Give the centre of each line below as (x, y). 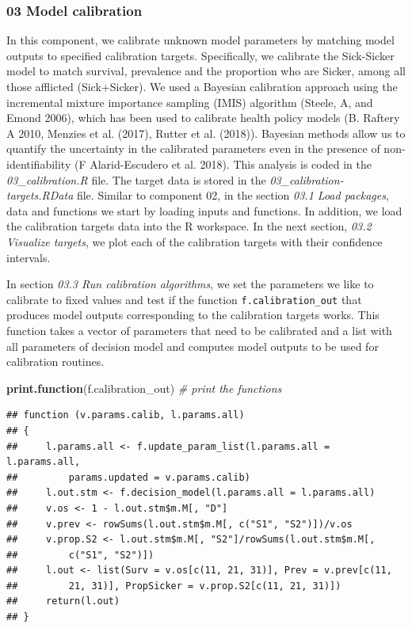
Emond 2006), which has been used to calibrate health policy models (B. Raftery (203, 118)
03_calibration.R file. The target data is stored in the (136, 179)
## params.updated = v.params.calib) (128, 477)
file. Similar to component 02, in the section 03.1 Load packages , (233, 195)
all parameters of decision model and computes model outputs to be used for (193, 346)
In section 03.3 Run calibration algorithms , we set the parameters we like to (190, 284)
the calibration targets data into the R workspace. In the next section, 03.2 (189, 226)
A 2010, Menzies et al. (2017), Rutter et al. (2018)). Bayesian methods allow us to (206, 133)
